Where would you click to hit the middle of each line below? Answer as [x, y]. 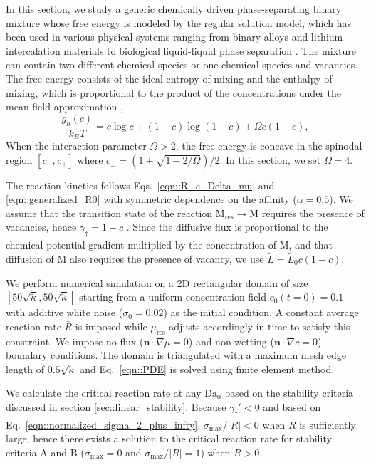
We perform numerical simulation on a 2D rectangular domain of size [157, 282]
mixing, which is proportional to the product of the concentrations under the [173, 92]
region [19, 159]
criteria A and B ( [45, 452]
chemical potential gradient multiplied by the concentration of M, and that [169, 245]
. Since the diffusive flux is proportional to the [227, 227]
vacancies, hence [41, 227]
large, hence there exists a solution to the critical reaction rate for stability [169, 438]
